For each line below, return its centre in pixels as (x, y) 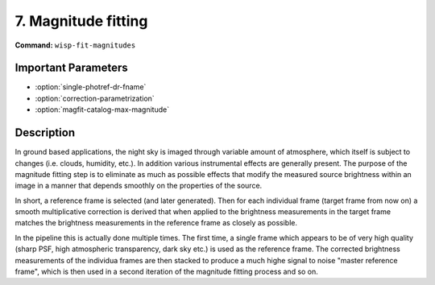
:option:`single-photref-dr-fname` (91, 87)
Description (45, 133)
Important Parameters (71, 68)
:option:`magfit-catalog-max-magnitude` (102, 109)
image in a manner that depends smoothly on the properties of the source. (139, 186)
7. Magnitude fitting (81, 21)
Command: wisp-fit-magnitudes (75, 45)
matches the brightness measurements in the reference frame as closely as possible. (156, 223)
